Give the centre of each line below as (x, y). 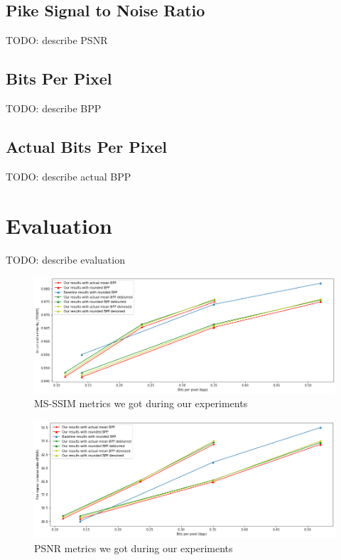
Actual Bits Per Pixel (87, 146)
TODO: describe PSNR (57, 40)
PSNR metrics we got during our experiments (134, 548)
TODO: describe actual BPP (69, 176)
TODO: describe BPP (54, 108)
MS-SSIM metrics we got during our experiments (141, 403)
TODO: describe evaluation (65, 259)
